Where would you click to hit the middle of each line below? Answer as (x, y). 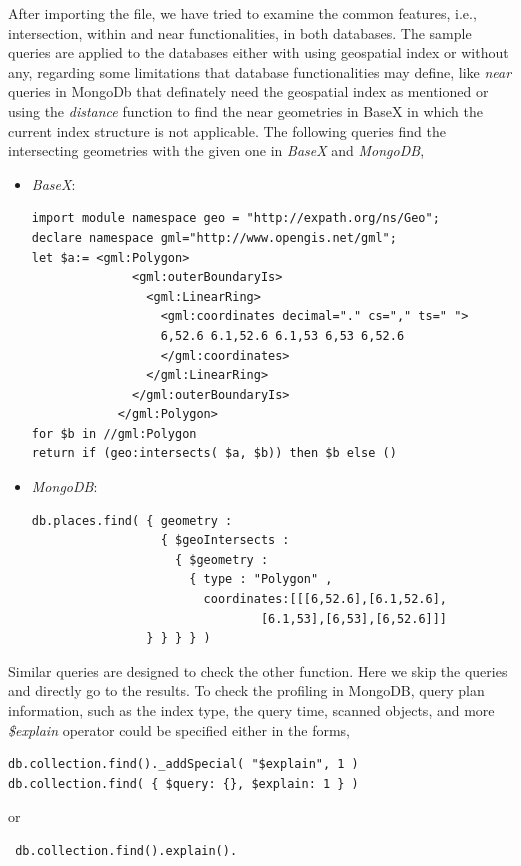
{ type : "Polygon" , (261, 579)
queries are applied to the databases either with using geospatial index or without (258, 52)
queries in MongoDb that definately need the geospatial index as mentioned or (248, 91)
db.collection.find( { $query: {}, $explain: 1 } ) (183, 783)
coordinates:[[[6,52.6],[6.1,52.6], (325, 599)
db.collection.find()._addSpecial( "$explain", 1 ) (183, 764)
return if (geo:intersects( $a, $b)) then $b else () (214, 453)
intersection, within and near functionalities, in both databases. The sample (240, 32)
